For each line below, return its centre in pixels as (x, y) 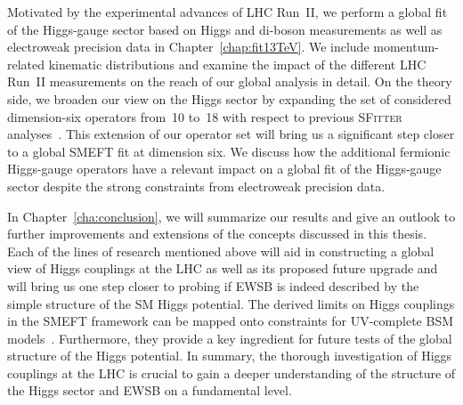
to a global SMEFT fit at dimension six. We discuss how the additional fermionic (229, 151)
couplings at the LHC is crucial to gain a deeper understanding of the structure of (231, 373)
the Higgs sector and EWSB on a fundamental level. (150, 390)
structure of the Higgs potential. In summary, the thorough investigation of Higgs (230, 356)
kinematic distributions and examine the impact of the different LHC (237, 64)
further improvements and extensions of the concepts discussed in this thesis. (217, 234)
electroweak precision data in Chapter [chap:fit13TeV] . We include (188, 47)
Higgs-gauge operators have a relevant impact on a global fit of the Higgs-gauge (224, 169)
